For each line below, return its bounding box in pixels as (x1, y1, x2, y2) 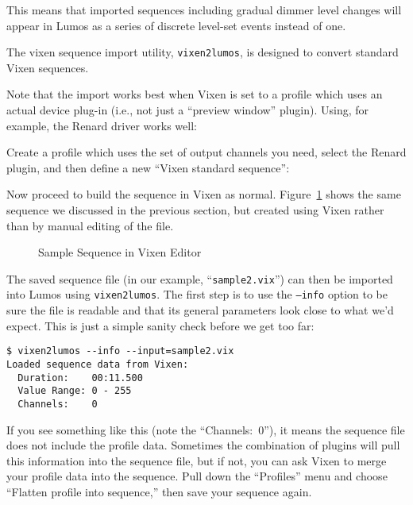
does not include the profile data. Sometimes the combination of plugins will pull (6, 437, 400, 453)
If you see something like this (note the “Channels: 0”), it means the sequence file (6, 421, 405, 438)
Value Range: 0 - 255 (17, 385, 132, 397)
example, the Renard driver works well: (6, 117, 197, 133)
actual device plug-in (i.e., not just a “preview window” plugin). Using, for (6, 102, 369, 118)
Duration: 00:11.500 (17, 372, 143, 384)
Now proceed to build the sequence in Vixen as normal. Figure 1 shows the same (6, 186, 401, 202)
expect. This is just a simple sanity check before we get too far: (6, 317, 315, 333)
